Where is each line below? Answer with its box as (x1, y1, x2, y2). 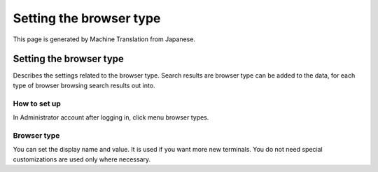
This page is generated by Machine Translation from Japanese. (13, 35, 196, 43)
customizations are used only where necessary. (13, 155, 151, 164)
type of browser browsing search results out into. (13, 81, 155, 89)
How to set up (13, 99, 61, 108)
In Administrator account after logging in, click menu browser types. (13, 113, 209, 122)
